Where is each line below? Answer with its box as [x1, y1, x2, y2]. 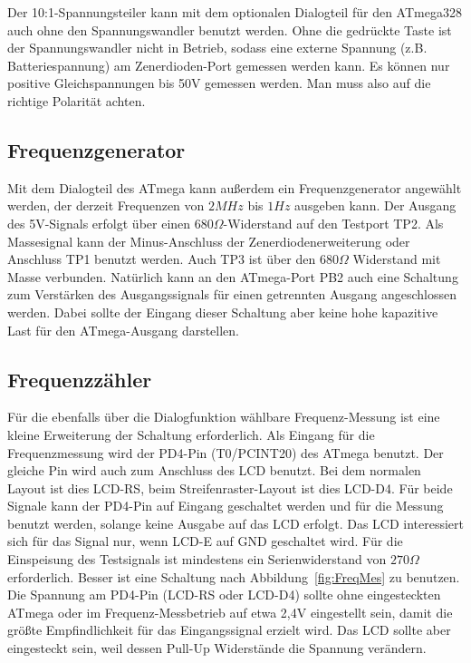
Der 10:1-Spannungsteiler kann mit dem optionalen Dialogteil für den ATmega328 [7, 3, 462, 21]
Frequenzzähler [7, 365, 152, 393]
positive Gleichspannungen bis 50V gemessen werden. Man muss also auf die [7, 73, 431, 93]
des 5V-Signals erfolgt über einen [7, 213, 191, 232]
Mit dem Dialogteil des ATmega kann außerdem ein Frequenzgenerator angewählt [7, 178, 462, 197]
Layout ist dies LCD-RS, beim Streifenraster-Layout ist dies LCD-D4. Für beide [7, 478, 453, 497]
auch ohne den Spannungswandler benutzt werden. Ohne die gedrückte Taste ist [7, 20, 452, 39]
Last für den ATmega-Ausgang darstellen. [7, 320, 240, 339]
